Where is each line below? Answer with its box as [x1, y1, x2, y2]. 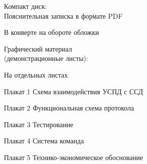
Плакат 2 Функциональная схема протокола [4, 103, 134, 113]
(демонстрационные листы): [4, 53, 88, 63]
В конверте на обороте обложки [4, 27, 99, 37]
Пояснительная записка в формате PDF [4, 10, 123, 21]
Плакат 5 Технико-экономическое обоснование [4, 152, 143, 162]
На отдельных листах [4, 69, 68, 80]
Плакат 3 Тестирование [4, 119, 73, 129]
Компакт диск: [4, 1, 47, 11]
